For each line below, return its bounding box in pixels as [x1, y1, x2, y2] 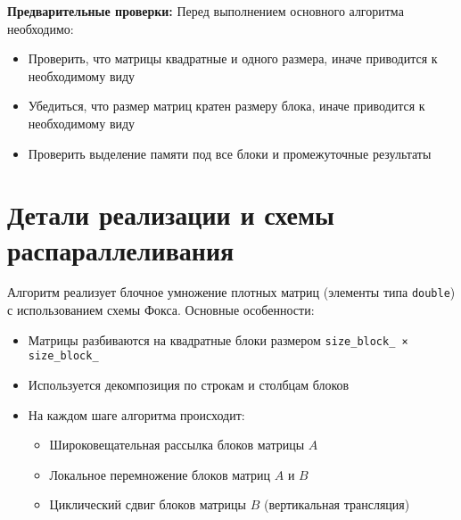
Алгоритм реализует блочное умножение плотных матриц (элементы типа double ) [7, 283, 456, 301]
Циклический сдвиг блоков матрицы [49, 495, 247, 514]
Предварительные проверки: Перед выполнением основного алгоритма [7, 2, 404, 20]
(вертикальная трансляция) [263, 495, 410, 514]
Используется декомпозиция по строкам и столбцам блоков [28, 376, 350, 394]
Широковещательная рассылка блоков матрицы [49, 435, 305, 454]
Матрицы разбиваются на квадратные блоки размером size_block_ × [28, 330, 408, 349]
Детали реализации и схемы [7, 196, 334, 233]
